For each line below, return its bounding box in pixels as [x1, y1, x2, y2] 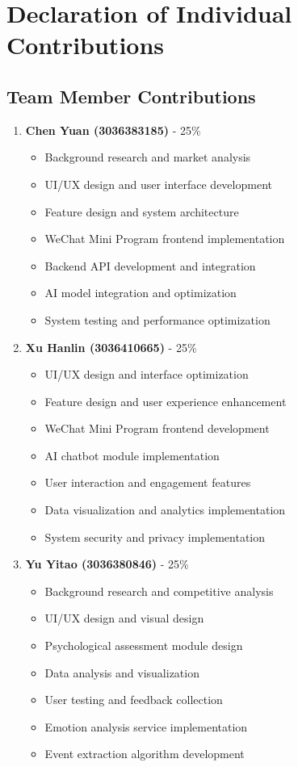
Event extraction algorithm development [44, 745, 245, 762]
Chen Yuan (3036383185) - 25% [25, 121, 201, 138]
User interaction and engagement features [44, 474, 251, 491]
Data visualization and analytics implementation [44, 501, 286, 518]
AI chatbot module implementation [44, 446, 220, 463]
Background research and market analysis [44, 149, 251, 166]
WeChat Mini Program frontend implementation [44, 230, 285, 247]
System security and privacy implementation [44, 528, 266, 545]
